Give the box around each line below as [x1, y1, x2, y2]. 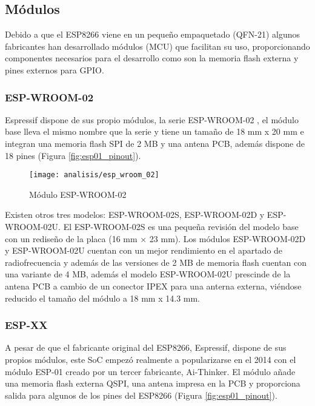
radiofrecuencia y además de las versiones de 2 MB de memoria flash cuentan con [5, 255, 307, 268]
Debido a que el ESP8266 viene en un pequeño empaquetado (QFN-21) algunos [5, 28, 300, 41]
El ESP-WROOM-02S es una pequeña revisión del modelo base [63, 220, 299, 233]
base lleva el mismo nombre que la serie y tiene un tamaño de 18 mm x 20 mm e [5, 125, 304, 138]
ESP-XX [5, 317, 48, 333]
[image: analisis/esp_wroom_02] [29, 171, 159, 180]
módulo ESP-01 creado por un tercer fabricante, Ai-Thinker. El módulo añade [5, 365, 296, 377]
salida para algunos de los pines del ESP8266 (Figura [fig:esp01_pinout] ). [5, 388, 277, 401]
